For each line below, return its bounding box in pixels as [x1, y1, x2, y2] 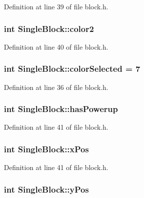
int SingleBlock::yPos [4, 183, 89, 195]
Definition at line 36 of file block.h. [4, 82, 108, 92]
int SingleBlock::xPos [4, 142, 89, 155]
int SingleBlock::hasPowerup [4, 103, 118, 115]
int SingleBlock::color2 [4, 22, 94, 34]
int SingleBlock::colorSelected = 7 [4, 62, 141, 75]
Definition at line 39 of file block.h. [4, 1, 108, 11]
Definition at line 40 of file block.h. [4, 41, 108, 52]
